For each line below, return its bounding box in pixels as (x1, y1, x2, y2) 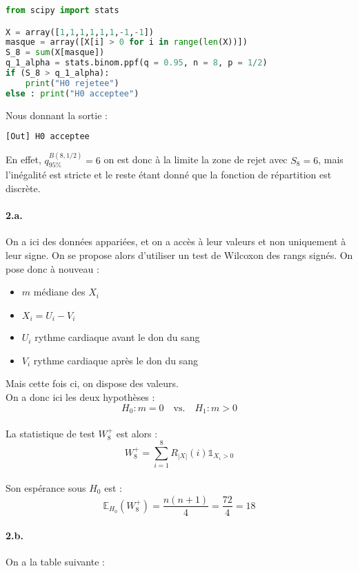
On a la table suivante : (6, 554, 105, 569)
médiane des (33, 284, 86, 299)
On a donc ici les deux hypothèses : (6, 389, 155, 404)
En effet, (6, 152, 41, 167)
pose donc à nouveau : (6, 261, 99, 276)
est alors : (116, 426, 158, 440)
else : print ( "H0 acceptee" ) (6, 88, 139, 98)
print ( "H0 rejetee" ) (25, 78, 119, 88)
